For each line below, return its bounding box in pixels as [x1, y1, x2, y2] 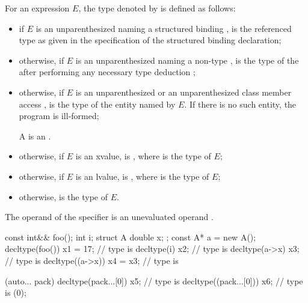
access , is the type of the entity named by [19, 97, 176, 110]
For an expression [5, 2, 70, 14]
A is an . [19, 129, 51, 142]
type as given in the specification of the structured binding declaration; [19, 34, 282, 46]
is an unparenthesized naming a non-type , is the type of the [75, 54, 299, 66]
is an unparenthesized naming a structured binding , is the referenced [35, 22, 292, 34]
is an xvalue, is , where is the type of [75, 150, 211, 162]
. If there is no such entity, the [184, 97, 297, 110]
